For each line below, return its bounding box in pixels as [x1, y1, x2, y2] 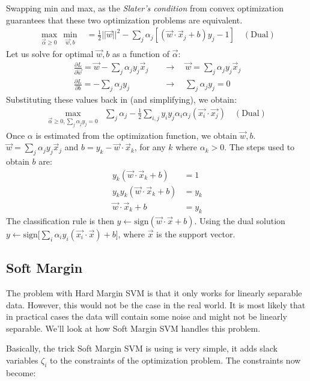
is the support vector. [156, 227, 236, 240]
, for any [134, 141, 166, 153]
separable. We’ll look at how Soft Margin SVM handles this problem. [6, 322, 261, 334]
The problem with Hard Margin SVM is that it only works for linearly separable [6, 286, 302, 299]
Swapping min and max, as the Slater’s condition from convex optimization [6, 2, 284, 14]
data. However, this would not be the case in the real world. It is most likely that [6, 298, 306, 311]
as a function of [112, 47, 170, 59]
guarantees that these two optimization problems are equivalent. [6, 13, 243, 26]
